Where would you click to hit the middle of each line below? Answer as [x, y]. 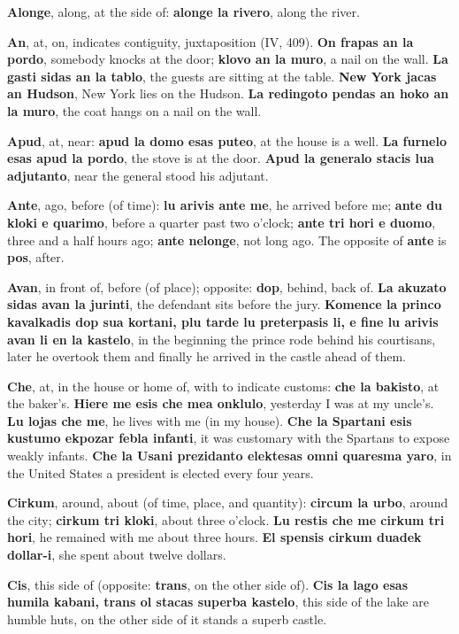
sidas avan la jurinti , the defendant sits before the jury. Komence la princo [224, 304]
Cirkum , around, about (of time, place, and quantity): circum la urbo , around [228, 503]
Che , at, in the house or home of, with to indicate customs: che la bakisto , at [223, 386]
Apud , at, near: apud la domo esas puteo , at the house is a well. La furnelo [227, 140]
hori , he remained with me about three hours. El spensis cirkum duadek [214, 537]
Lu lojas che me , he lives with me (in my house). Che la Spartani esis [210, 420]
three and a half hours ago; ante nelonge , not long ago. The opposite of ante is [227, 240]
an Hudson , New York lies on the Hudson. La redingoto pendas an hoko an [228, 93]
